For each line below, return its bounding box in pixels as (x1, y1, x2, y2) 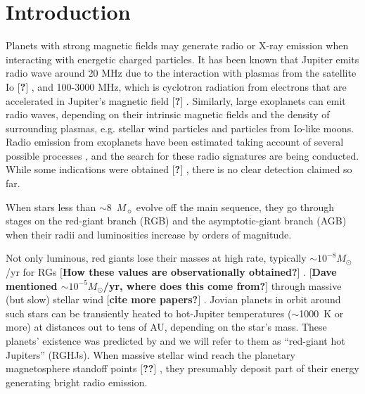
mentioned (6, 278, 58, 293)
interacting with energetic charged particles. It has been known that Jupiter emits (6, 51, 359, 66)
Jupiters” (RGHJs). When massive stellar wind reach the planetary (6, 347, 295, 362)
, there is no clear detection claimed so (186, 162, 352, 177)
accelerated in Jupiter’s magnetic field (6, 93, 169, 108)
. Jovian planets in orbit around (203, 292, 341, 307)
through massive (271, 278, 342, 293)
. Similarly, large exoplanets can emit (186, 93, 346, 108)
